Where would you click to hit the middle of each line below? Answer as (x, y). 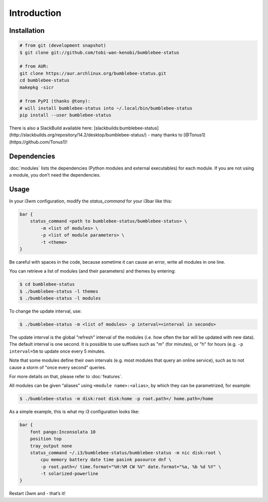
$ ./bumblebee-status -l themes (59, 291)
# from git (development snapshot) (63, 46)
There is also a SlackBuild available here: (51, 128)
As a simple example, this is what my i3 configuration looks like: (74, 412)
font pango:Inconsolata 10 (63, 432)
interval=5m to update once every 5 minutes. (57, 351)
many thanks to (167, 135)
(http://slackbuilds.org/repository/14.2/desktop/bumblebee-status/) (78, 135)
